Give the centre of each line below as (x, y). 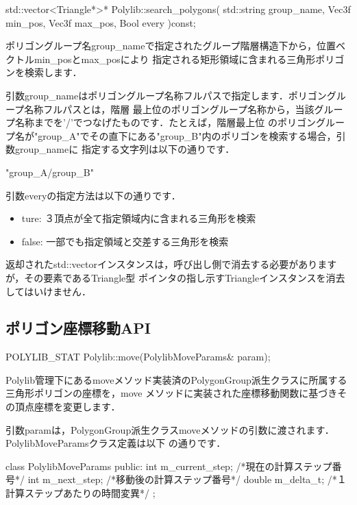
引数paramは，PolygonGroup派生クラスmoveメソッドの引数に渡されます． (170, 429)
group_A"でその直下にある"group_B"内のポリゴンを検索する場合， (187, 135)
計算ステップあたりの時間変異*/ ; (81, 493)
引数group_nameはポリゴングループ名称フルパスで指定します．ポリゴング (171, 95)
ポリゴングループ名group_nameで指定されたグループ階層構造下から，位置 (171, 46)
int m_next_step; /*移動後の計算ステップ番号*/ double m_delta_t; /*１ (187, 479)
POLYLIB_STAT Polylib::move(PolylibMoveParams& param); (138, 357)
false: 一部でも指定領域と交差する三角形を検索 (125, 241)
